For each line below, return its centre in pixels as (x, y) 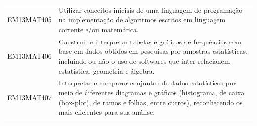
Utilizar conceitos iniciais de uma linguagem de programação (150, 10)
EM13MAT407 (30, 97)
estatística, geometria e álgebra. (107, 70)
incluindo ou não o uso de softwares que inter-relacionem (144, 61)
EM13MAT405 (30, 20)
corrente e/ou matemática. (99, 29)
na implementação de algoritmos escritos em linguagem (142, 20)
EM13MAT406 (30, 56)
